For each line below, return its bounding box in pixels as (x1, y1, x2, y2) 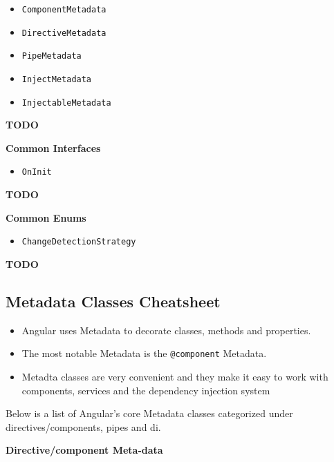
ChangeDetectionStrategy (21, 237, 136, 247)
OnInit (21, 167, 52, 177)
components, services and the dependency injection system (21, 383, 270, 397)
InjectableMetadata (21, 97, 111, 108)
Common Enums (6, 210, 86, 224)
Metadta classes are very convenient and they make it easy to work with (21, 369, 328, 384)
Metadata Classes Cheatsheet (6, 290, 221, 311)
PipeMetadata (21, 51, 82, 61)
